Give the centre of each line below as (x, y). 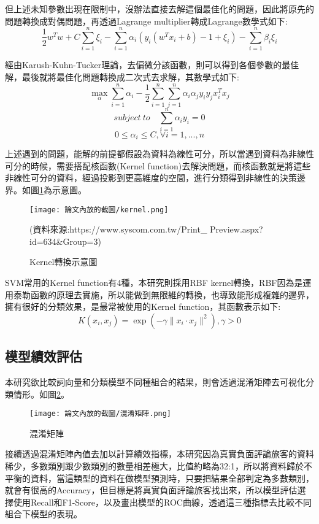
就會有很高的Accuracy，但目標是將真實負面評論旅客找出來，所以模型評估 (151, 490)
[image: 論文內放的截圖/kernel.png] (99, 210)
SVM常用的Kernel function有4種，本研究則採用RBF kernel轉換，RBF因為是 (154, 283)
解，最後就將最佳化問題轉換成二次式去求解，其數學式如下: (122, 76)
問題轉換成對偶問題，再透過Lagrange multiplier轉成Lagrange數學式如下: (146, 21)
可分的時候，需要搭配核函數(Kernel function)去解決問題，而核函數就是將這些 (158, 165)
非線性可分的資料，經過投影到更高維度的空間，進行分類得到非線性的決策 (151, 178)
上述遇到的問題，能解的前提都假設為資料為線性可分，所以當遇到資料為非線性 (159, 154)
